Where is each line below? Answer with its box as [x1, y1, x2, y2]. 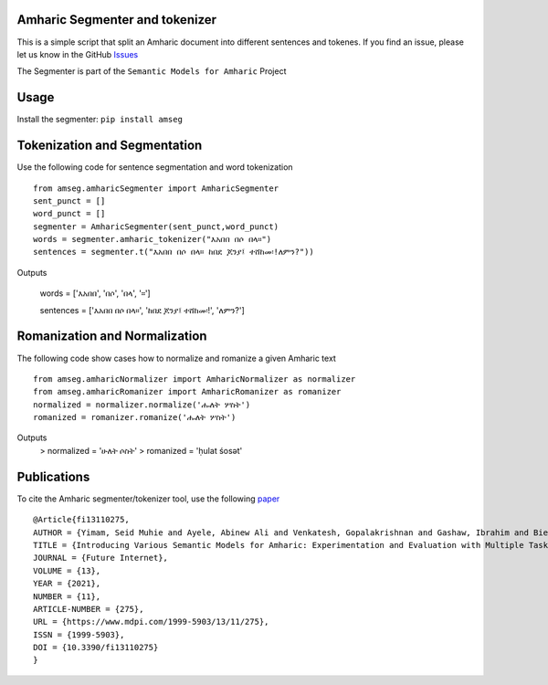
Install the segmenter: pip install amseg [16, 114, 183, 125]
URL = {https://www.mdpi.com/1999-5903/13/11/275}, [33, 616, 269, 627]
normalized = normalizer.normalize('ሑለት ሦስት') [33, 399, 251, 410]
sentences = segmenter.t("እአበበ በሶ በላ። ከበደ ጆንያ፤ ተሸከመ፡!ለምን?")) [33, 247, 314, 258]
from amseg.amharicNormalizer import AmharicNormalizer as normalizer [33, 374, 356, 384]
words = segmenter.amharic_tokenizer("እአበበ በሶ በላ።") [33, 234, 272, 245]
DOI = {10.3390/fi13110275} [33, 642, 159, 653]
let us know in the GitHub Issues [16, 48, 139, 59]
